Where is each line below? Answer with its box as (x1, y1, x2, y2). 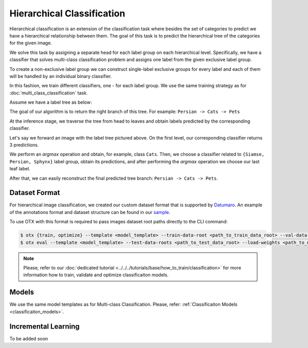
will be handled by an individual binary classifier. (9, 73, 112, 79)
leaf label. (9, 166, 31, 172)
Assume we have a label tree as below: (9, 99, 92, 105)
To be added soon (9, 335, 48, 341)
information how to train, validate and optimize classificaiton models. (23, 272, 169, 278)
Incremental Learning (9, 322, 80, 331)
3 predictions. (9, 142, 39, 148)
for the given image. (9, 40, 52, 46)
